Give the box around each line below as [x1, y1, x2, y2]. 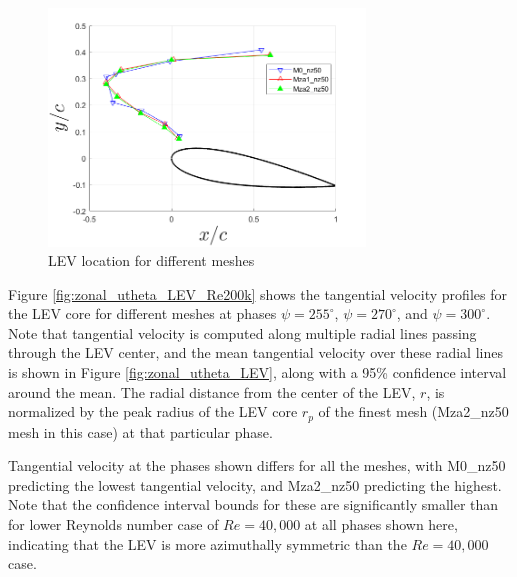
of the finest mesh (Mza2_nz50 [318, 401, 509, 422]
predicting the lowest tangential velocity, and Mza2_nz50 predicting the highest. [8, 474, 502, 495]
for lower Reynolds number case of [8, 514, 219, 535]
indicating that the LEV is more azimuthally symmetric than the [8, 533, 407, 554]
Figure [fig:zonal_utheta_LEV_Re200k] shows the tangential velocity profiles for [8, 283, 507, 304]
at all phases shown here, [304, 514, 458, 535]
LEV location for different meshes [48, 250, 255, 271]
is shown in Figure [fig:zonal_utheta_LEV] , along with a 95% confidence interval [8, 362, 507, 383]
